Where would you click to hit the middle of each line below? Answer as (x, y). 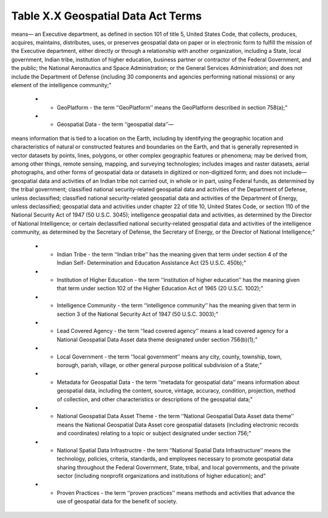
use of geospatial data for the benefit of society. (117, 502)
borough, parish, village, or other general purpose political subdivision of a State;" (159, 365)
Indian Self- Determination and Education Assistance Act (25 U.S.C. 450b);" (152, 263)
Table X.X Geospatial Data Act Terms (107, 16)
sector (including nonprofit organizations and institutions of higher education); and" (161, 476)
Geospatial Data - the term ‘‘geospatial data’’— (115, 124)
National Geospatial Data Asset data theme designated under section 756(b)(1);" (157, 339)
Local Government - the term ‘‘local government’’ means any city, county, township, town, (169, 357)
